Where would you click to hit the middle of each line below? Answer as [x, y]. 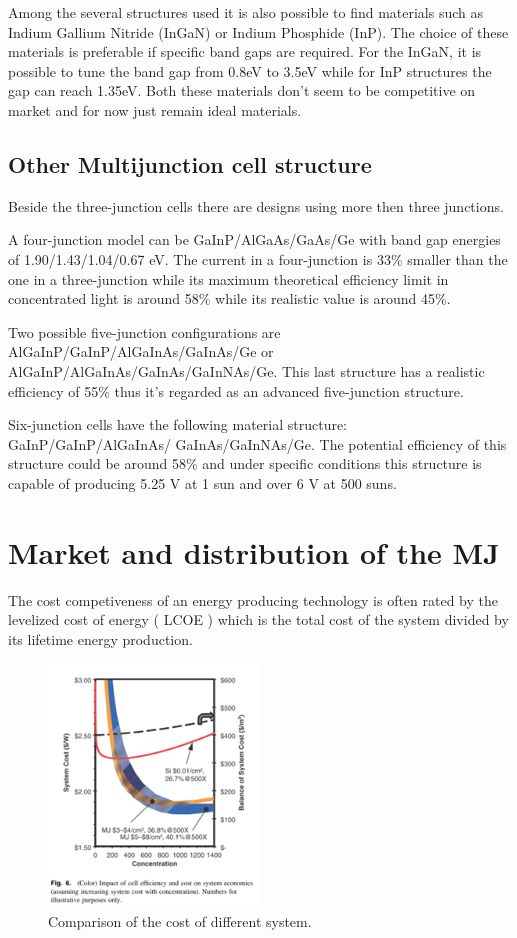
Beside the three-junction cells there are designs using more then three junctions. [256, 205]
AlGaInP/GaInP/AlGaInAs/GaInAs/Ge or [141, 351]
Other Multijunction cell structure [190, 163]
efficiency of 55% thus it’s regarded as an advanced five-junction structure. [236, 390]
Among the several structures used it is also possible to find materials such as [246, 12]
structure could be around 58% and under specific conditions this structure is [245, 463]
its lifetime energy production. [100, 638]
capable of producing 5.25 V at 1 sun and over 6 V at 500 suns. [202, 482]
